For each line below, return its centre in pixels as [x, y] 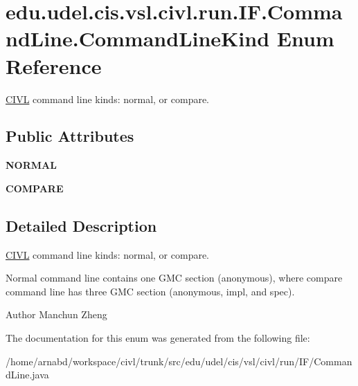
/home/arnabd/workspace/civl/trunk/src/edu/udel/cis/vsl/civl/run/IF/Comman [179, 361]
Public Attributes [70, 136]
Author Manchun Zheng [56, 314]
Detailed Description [81, 225]
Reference [54, 65]
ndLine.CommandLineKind [138, 38]
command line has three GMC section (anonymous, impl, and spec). [150, 291]
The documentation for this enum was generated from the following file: [158, 338]
